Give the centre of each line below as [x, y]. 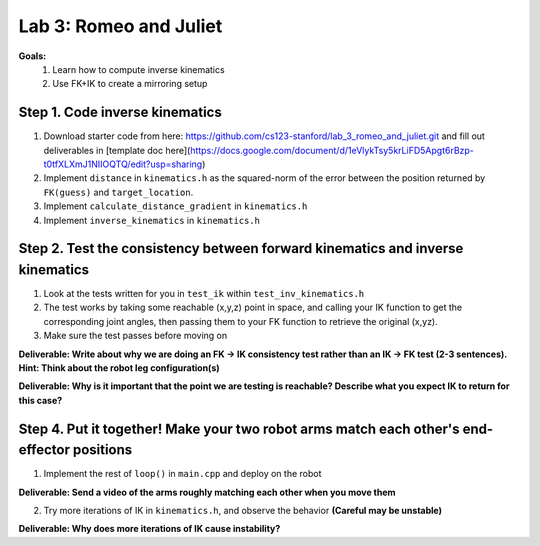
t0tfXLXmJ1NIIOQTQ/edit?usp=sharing [123, 164]
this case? [40, 400]
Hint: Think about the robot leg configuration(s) [119, 368]
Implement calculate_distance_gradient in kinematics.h [175, 206]
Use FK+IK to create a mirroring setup [130, 84]
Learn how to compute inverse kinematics [138, 69]
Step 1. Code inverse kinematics [120, 112]
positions [102, 450]
